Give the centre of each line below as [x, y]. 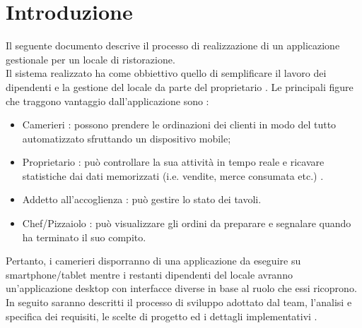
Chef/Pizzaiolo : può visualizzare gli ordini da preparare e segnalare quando [187, 223]
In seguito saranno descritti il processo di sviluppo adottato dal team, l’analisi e [179, 302]
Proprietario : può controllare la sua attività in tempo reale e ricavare [173, 162]
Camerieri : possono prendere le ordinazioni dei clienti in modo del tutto [179, 124]
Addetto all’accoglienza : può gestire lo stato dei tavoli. [142, 199]
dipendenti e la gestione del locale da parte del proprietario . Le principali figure [180, 86]
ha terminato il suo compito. [84, 237]
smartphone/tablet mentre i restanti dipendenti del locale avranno [149, 274]
